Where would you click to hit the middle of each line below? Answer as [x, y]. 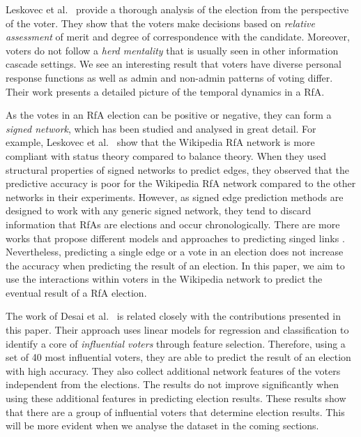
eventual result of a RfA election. [76, 292]
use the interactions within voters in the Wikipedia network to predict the [164, 279]
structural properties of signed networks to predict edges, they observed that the [178, 169]
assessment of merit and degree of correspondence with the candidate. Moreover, [178, 37]
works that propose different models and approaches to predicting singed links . [175, 238]
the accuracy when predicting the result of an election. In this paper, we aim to [175, 265]
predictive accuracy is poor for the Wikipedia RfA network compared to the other [181, 183]
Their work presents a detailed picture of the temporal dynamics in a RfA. [165, 91]
